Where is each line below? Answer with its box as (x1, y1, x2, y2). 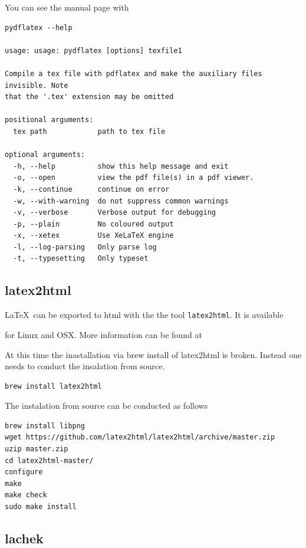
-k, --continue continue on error (13, 185, 170, 193)
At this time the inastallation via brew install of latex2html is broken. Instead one (5, 348, 302, 360)
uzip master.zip (5, 445, 68, 454)
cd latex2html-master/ (5, 456, 94, 465)
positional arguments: (5, 116, 94, 124)
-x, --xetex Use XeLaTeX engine (13, 231, 174, 240)
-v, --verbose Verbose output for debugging (13, 208, 216, 217)
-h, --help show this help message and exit (13, 162, 229, 170)
